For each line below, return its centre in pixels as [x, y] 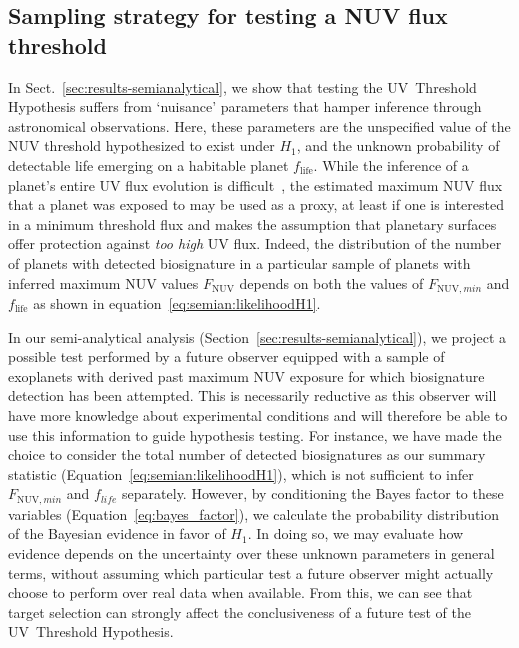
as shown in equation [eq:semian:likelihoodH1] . [177, 302]
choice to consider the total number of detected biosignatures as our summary [247, 454]
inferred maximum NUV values [103, 282]
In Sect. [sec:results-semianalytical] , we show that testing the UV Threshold [242, 86]
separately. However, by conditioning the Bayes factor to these [313, 493]
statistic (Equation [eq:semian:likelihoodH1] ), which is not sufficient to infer [241, 473]
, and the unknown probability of [398, 145]
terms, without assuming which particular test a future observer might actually [251, 572]
